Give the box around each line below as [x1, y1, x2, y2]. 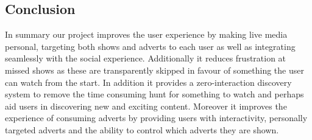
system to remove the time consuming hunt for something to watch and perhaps [5, 88, 304, 100]
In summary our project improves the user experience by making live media [5, 28, 288, 41]
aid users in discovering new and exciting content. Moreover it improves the [5, 99, 287, 112]
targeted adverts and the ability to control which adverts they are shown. [5, 123, 279, 136]
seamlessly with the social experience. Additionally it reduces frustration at [5, 52, 286, 65]
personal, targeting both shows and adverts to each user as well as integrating [5, 40, 296, 52]
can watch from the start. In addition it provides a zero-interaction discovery [5, 75, 292, 88]
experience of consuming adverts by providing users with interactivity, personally [5, 111, 308, 124]
